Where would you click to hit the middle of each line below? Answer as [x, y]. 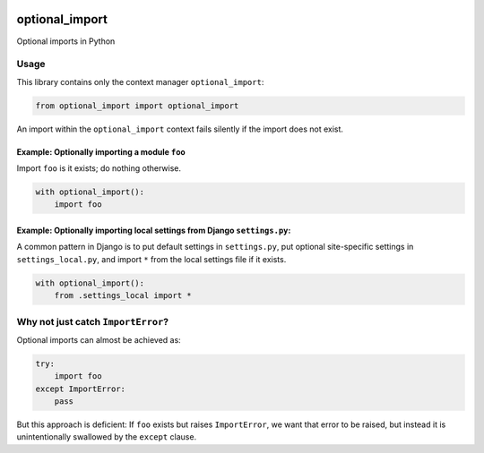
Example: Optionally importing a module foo [101, 151]
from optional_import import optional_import [137, 106]
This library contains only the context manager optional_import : [140, 81]
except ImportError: [80, 389]
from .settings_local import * [123, 296]
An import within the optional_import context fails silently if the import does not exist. [180, 129]
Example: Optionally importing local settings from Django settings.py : [154, 230]
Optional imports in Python [66, 41]
